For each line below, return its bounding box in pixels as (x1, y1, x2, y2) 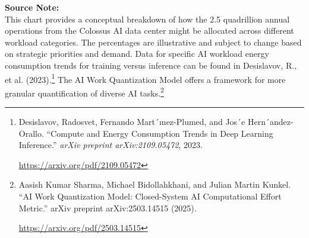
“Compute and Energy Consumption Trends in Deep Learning (46, 127, 273, 139)
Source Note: (5, 1, 59, 13)
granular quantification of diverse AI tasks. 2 (5, 85, 164, 99)
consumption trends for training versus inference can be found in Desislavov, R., (5, 59, 297, 71)
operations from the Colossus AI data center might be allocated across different (5, 24, 294, 37)
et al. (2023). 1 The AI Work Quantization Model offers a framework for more (5, 71, 286, 85)
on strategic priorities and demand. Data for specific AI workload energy (5, 47, 269, 60)
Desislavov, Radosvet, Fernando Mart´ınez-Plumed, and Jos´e (18, 115, 245, 128)
